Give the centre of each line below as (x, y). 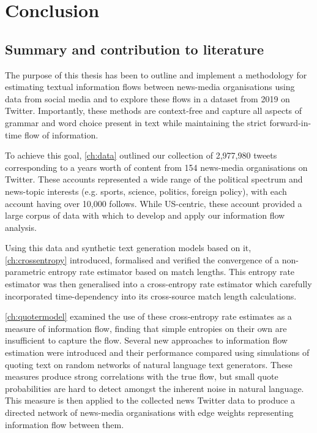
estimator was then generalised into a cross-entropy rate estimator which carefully (158, 284)
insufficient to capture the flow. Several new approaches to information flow (146, 340)
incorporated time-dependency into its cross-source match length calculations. (151, 296)
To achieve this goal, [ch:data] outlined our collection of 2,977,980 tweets (141, 155)
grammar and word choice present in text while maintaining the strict (136, 122)
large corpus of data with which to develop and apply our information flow (145, 215)
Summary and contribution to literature (135, 49)
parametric (25, 272)
